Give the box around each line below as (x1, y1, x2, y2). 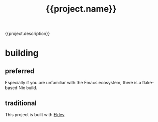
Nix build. (18, 85, 38, 91)
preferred (5, 67, 35, 75)
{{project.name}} (45, 3, 117, 15)
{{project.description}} (5, 30, 50, 37)
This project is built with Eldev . (5, 112, 66, 117)
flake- (142, 80, 154, 86)
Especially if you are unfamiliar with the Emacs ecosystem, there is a (5, 80, 142, 86)
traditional (5, 99, 37, 107)
